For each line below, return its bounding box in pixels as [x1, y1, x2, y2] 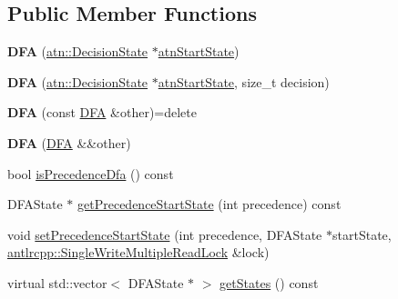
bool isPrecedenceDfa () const [7, 164, 174, 183]
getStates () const [219, 273, 319, 292]
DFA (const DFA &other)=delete [7, 103, 197, 122]
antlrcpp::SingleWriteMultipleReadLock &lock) [7, 243, 270, 262]
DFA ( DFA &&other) [7, 133, 131, 152]
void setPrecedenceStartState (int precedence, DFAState [7, 224, 322, 244]
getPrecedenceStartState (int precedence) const [77, 194, 342, 214]
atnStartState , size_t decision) [158, 72, 330, 91]
